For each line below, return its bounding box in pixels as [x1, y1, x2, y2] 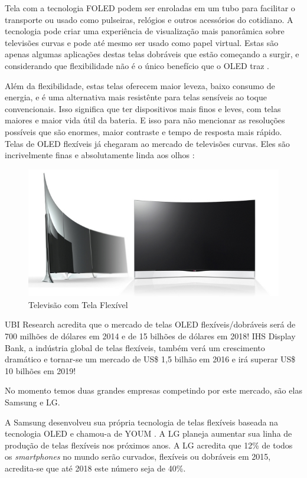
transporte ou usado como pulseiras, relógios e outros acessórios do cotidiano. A [5, 13, 293, 25]
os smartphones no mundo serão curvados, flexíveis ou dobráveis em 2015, [5, 450, 271, 463]
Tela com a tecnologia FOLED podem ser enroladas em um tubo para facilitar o [5, 2, 295, 14]
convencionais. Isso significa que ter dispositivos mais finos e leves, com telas [5, 102, 281, 114]
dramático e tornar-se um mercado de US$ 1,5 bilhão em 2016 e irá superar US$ [5, 353, 296, 365]
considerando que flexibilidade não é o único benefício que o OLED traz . [5, 59, 269, 71]
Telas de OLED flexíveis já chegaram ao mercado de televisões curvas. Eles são [5, 137, 290, 149]
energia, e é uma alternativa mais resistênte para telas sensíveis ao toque [5, 91, 267, 103]
